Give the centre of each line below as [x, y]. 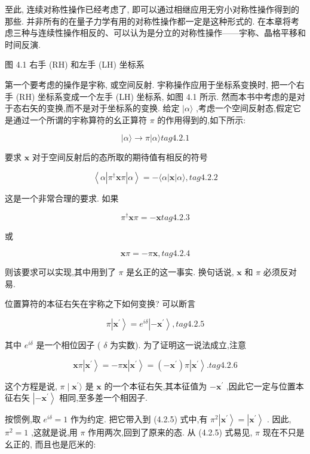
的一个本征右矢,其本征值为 [156, 386]
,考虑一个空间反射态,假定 [244, 108]
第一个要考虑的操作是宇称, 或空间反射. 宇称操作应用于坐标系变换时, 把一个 [151, 84]
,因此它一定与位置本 [265, 386]
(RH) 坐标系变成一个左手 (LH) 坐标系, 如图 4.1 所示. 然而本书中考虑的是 [156, 96]
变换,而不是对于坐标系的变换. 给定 [113, 108]
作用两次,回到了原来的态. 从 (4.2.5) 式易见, [170, 432]
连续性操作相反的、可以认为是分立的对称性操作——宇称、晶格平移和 [172, 33]
